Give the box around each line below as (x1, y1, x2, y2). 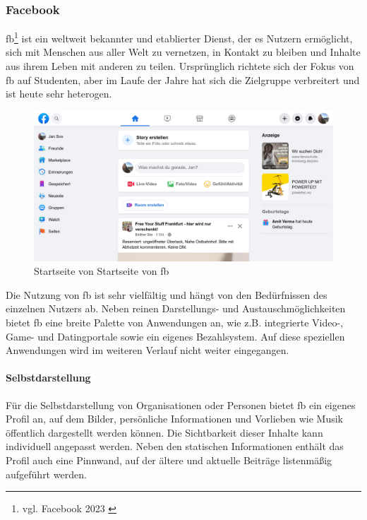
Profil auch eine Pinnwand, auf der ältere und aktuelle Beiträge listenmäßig (6, 453, 332, 467)
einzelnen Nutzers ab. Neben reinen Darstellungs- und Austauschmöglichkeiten (6, 301, 346, 316)
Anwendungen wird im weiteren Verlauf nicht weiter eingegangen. (6, 343, 289, 357)
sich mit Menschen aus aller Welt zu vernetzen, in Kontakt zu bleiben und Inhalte (6, 45, 361, 59)
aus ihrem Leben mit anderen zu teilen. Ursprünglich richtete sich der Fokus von (6, 59, 354, 73)
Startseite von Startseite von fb (34, 264, 169, 278)
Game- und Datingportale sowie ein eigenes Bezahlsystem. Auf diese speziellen (6, 329, 345, 343)
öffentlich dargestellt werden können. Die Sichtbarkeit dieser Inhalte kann (6, 425, 323, 439)
